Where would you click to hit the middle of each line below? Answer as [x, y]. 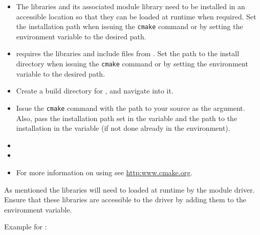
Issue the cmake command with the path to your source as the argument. [131, 108]
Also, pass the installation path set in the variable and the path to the [127, 118]
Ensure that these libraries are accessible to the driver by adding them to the [125, 199]
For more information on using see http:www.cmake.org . [104, 172]
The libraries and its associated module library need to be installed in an [131, 6]
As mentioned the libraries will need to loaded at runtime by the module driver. [129, 189]
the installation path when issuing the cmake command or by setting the [129, 26]
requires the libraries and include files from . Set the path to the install [128, 53]
